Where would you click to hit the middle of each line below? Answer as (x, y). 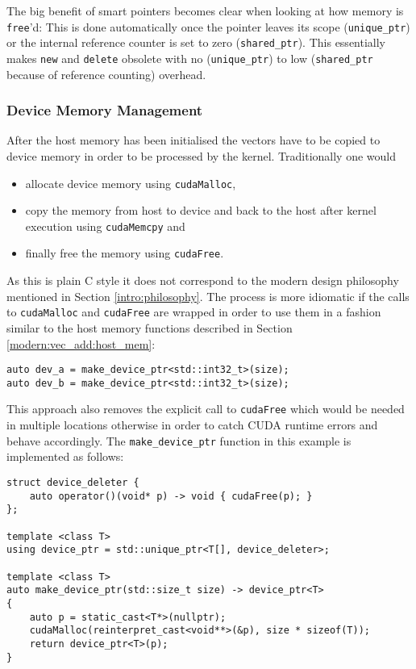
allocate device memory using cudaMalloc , (131, 183)
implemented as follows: (65, 456)
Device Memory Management (105, 110)
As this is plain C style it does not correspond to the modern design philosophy (203, 280)
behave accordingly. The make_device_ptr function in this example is (179, 440)
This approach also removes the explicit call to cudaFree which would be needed (206, 409)
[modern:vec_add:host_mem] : (81, 343)
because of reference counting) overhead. (106, 74)
